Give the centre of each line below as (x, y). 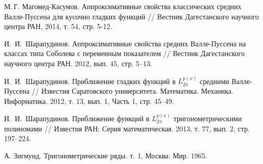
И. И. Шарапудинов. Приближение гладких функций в (90, 81)
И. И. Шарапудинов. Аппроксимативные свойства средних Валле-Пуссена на (125, 43)
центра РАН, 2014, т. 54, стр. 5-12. (58, 26)
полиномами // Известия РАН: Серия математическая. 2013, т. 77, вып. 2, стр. (127, 128)
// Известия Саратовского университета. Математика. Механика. (133, 90)
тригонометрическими (208, 118)
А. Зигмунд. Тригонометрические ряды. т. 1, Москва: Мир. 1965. (106, 155)
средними (214, 81)
